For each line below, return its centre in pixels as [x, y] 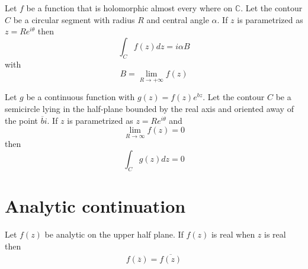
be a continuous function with [81, 97]
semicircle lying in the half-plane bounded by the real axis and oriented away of [149, 108]
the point [22, 120]
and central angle [178, 19]
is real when [233, 234]
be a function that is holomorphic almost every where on [129, 8]
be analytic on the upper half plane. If [114, 234]
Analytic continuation [95, 205]
